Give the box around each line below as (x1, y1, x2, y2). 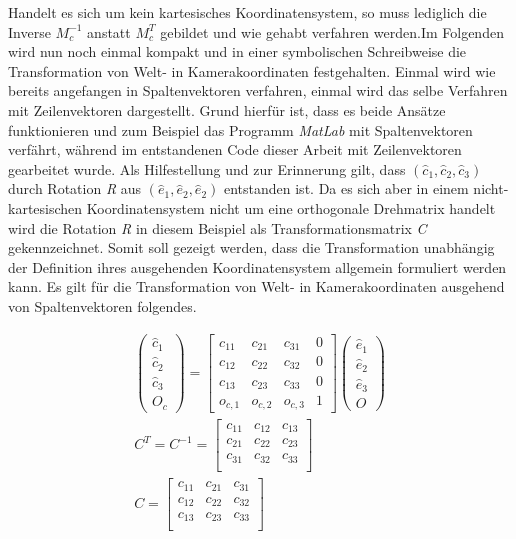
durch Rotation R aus (8, 178, 142, 199)
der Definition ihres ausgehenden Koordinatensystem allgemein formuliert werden (8, 256, 507, 277)
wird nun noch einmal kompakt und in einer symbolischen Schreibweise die (8, 41, 467, 62)
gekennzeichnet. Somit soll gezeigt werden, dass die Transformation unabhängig (8, 237, 495, 258)
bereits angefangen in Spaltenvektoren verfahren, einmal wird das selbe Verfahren (8, 80, 508, 101)
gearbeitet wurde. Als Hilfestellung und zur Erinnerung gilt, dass (8, 158, 406, 179)
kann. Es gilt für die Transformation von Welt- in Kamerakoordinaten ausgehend (8, 276, 505, 297)
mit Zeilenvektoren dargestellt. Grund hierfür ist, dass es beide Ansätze (8, 99, 446, 120)
